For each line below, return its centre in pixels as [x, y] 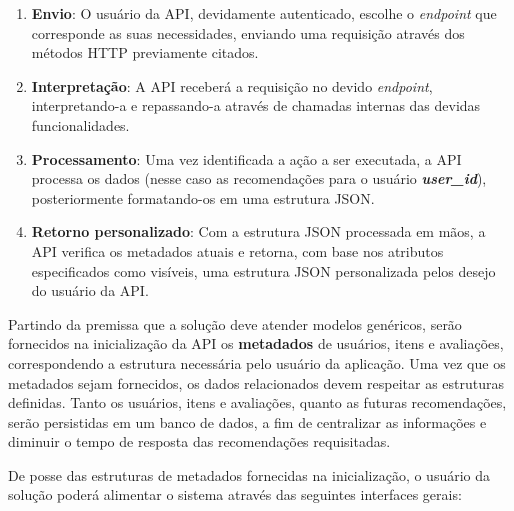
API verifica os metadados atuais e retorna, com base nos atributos [237, 250]
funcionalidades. [80, 124]
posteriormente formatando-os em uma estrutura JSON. [203, 197]
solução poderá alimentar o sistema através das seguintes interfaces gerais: [235, 494]
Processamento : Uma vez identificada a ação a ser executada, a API [246, 158]
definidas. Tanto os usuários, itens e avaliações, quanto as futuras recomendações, [257, 402]
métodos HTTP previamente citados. [145, 52]
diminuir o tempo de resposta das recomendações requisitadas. [199, 441]
